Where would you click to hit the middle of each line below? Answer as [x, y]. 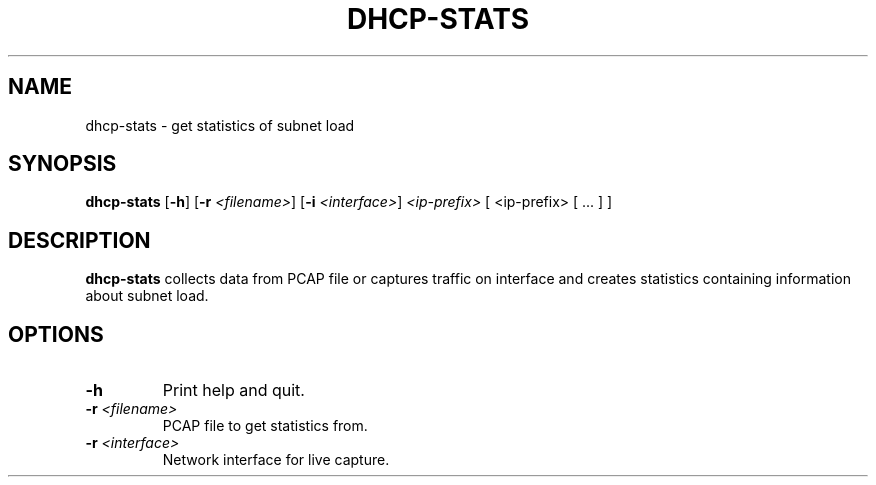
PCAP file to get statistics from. [265, 426]
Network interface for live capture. [276, 460]
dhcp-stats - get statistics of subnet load [220, 125]
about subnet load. [147, 296]
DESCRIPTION [79, 240]
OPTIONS [56, 334]
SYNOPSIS [62, 164]
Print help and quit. [233, 390]
